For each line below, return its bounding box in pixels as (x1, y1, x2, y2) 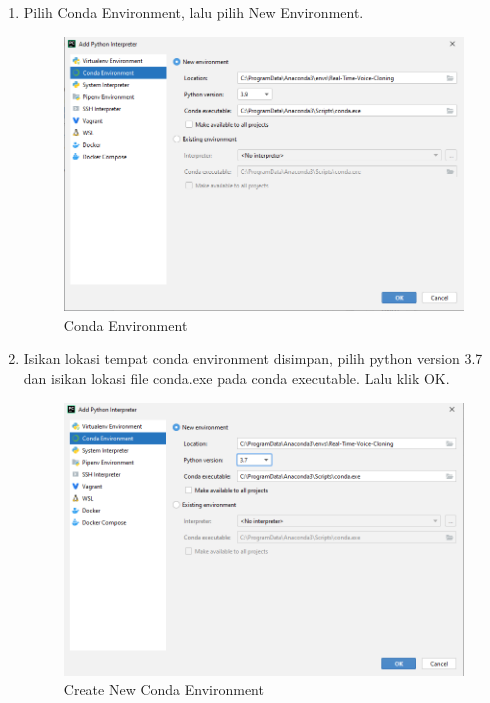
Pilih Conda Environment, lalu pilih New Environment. (23, 2, 364, 22)
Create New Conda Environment (63, 679, 264, 700)
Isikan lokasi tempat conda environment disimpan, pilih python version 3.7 (23, 348, 483, 369)
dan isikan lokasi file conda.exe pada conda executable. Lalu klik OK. (23, 368, 450, 389)
